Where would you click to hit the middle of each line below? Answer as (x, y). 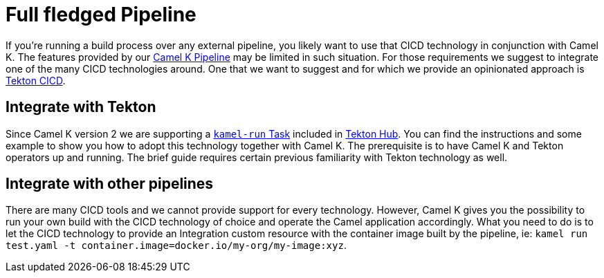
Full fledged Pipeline (101, 15)
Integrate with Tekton (81, 107)
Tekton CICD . (36, 80)
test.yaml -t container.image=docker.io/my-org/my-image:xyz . (176, 245)
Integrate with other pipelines (110, 184)
